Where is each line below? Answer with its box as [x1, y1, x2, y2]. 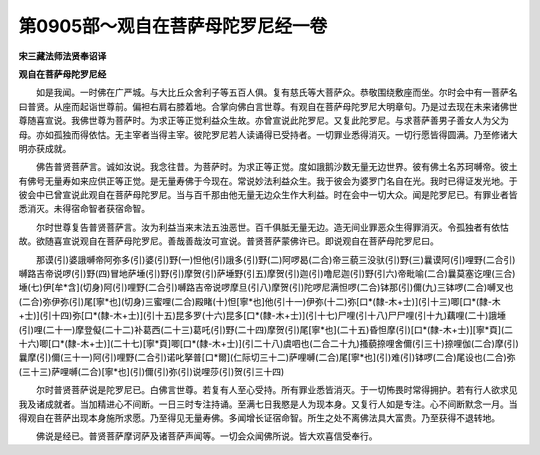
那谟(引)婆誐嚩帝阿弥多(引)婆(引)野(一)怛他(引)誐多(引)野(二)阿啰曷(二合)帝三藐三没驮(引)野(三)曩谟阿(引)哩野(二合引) [35, 253, 516, 265]
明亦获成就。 [18, 142, 72, 154]
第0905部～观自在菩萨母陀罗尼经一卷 [18, 15, 328, 37]
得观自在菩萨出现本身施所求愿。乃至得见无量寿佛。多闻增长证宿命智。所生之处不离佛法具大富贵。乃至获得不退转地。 [18, 411, 500, 424]
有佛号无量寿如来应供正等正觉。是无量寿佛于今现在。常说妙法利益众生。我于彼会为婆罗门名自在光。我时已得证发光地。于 [18, 175, 518, 187]
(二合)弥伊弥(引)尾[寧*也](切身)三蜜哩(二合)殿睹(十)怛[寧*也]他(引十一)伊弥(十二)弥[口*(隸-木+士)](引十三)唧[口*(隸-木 [18, 295, 501, 307]
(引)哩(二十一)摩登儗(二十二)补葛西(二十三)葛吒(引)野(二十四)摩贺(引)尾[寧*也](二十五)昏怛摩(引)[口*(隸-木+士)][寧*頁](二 [18, 323, 514, 335]
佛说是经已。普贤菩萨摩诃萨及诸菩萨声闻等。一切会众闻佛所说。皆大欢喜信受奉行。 [35, 430, 378, 442]
